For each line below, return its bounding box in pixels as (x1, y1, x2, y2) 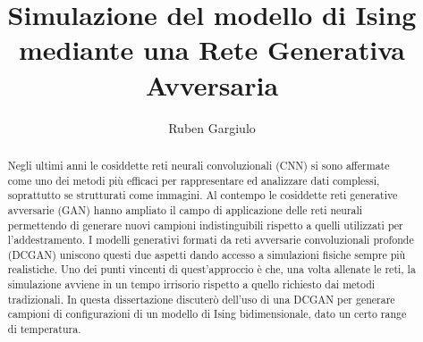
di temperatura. (7, 321, 81, 337)
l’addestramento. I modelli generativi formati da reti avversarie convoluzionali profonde (7, 232, 414, 247)
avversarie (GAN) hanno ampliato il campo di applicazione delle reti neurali (7, 202, 363, 217)
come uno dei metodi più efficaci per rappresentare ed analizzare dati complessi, (7, 172, 380, 188)
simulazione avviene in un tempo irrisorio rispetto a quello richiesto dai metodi (7, 277, 376, 292)
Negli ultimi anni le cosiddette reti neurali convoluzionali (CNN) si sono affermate (7, 157, 390, 172)
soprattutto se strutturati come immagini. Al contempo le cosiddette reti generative (7, 188, 398, 203)
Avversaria (145, 66, 279, 103)
